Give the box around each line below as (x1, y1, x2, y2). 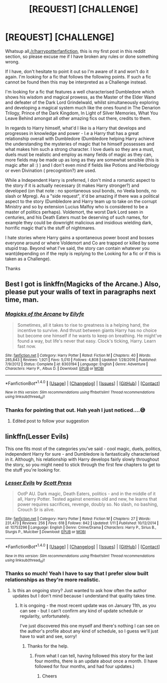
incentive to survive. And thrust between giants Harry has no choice (17, 327, 157, 333)
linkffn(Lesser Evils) (5, 432, 69, 441)
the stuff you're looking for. (5, 467, 61, 473)
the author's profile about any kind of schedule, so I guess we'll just (19, 628, 159, 634)
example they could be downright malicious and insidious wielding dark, (5, 219, 153, 225)
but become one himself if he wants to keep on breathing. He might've (17, 332, 162, 338)
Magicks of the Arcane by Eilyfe (5, 311, 84, 318)
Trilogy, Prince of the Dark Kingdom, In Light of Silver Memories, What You (5, 110, 158, 116)
